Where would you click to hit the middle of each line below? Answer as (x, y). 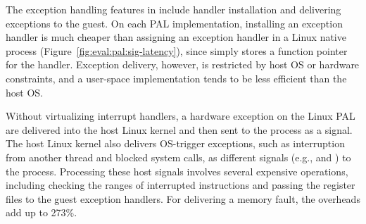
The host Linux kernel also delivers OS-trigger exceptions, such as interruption (175, 143)
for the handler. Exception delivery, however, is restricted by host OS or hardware (183, 64)
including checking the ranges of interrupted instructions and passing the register (181, 185)
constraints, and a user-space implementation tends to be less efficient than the (176, 78)
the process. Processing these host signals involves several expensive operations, (177, 171)
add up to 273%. (42, 212)
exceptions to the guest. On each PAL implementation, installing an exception (174, 23)
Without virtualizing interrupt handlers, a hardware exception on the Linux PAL (181, 116)
